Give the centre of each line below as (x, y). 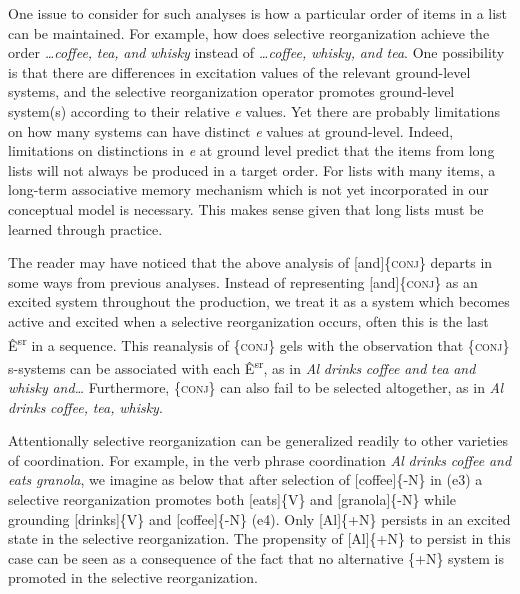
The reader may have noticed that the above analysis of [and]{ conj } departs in (250, 262)
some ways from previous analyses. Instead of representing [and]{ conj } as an (243, 281)
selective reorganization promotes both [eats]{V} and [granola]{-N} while (232, 498)
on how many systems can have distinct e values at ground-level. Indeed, (231, 130)
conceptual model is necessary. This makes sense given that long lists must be (246, 208)
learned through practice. (85, 228)
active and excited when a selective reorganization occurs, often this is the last (248, 320)
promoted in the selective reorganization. (133, 577)
